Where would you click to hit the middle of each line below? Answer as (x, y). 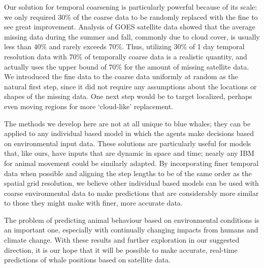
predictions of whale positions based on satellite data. (87, 260)
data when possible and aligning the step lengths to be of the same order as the (128, 173)
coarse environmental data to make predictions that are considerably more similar (131, 193)
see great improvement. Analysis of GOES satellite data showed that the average (130, 27)
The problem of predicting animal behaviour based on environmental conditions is (132, 220)
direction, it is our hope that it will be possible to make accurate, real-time (121, 249)
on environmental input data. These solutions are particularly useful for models (128, 143)
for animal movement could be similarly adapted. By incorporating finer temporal (131, 163)
